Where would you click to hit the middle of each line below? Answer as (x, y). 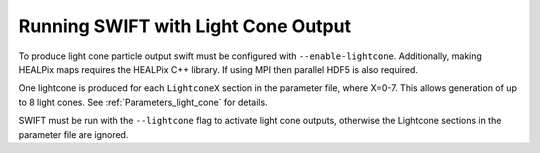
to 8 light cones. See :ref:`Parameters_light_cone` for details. (143, 102)
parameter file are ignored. (73, 134)
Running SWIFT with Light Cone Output (185, 26)
